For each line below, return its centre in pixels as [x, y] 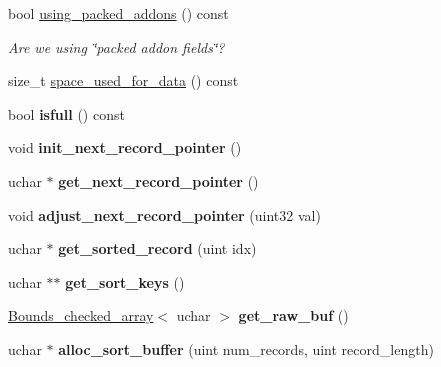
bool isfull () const [66, 113]
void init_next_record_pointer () [125, 147]
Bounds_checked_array [81, 315]
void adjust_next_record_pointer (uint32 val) [164, 214]
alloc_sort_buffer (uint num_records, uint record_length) [246, 348]
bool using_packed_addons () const [118, 13]
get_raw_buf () [293, 315]
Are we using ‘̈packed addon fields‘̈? [116, 46]
